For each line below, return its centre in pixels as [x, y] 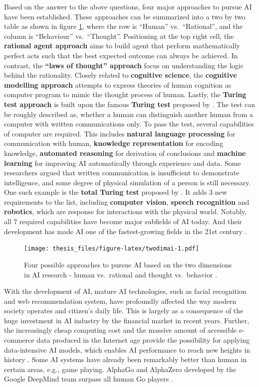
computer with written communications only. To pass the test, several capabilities [129, 124]
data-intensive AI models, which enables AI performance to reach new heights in [127, 349]
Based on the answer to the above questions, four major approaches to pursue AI [128, 6]
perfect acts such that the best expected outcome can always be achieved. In [121, 55]
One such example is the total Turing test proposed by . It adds [106, 192]
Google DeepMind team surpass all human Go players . [89, 379]
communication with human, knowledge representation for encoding [114, 143]
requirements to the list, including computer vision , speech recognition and [127, 201]
